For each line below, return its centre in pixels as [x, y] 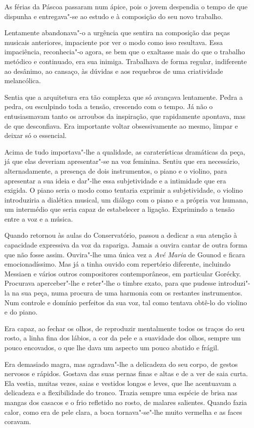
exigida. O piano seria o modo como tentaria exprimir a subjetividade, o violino [124, 190]
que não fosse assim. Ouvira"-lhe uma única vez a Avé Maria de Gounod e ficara [125, 254]
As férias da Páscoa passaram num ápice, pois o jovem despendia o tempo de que [126, 6]
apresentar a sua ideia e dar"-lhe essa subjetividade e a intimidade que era [115, 180]
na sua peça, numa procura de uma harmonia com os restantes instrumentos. [127, 293]
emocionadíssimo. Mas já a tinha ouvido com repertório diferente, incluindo [117, 264]
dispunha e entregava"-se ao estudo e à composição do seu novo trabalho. [114, 16]
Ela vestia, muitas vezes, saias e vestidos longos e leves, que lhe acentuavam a [120, 383]
